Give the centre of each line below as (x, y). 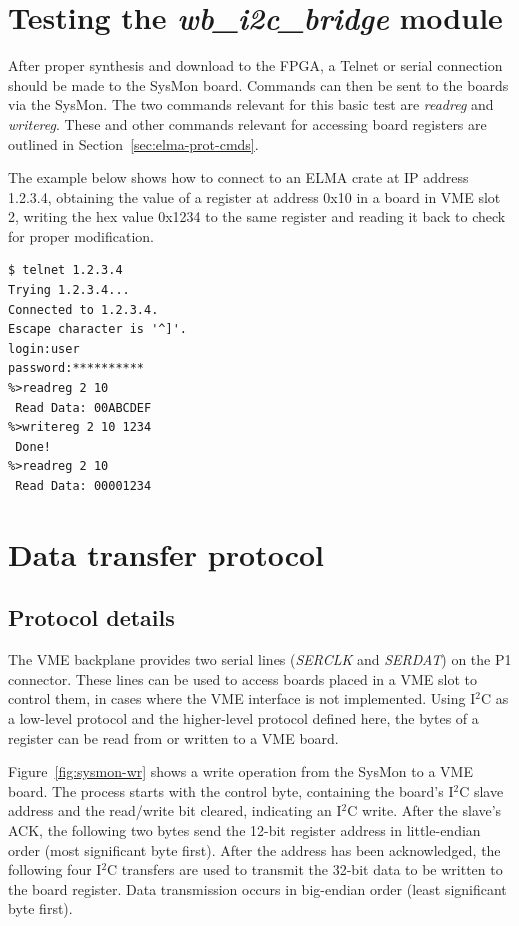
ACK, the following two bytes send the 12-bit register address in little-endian (244, 829)
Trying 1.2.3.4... (69, 290)
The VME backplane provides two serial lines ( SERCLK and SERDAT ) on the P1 (260, 659)
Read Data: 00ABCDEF (83, 407)
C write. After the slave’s (424, 810)
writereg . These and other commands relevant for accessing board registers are (247, 123)
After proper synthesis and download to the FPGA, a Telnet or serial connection (255, 65)
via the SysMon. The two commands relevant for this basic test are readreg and (251, 104)
